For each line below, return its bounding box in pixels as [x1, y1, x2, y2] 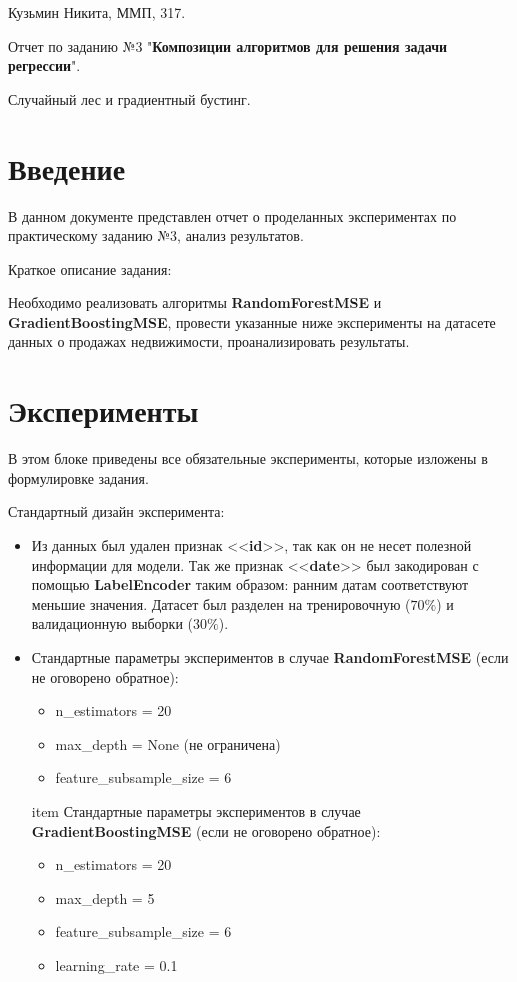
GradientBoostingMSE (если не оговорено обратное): [31, 820, 381, 841]
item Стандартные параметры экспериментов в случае [31, 800, 361, 821]
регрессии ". [8, 55, 81, 76]
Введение [8, 147, 126, 188]
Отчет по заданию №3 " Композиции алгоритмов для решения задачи [8, 35, 448, 56]
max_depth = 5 [55, 887, 155, 908]
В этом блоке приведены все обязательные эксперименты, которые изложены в [8, 448, 488, 469]
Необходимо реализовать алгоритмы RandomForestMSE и [8, 292, 382, 313]
